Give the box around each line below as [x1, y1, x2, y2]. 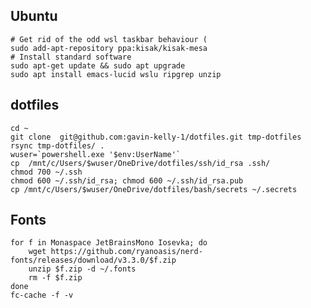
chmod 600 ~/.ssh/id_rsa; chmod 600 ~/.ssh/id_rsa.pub [10, 175, 244, 186]
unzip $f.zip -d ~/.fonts [28, 264, 137, 274]
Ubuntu [10, 8, 58, 25]
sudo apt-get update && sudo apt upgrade [10, 60, 186, 71]
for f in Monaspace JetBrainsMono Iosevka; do [10, 238, 208, 248]
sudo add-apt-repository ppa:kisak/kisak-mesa [10, 43, 208, 53]
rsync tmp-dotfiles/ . [10, 140, 105, 151]
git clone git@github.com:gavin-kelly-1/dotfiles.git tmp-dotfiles [10, 132, 302, 142]
